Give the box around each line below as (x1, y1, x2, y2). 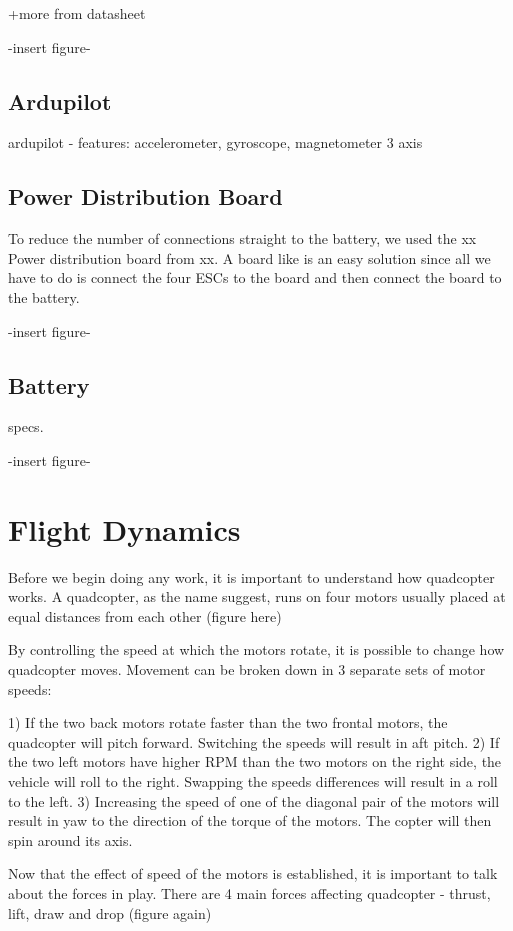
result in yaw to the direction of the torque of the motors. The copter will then (8, 810, 492, 831)
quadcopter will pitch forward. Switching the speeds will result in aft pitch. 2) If (8, 731, 500, 752)
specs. (8, 416, 44, 437)
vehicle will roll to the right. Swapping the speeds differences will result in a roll (8, 771, 498, 792)
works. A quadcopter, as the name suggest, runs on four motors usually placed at (8, 586, 506, 607)
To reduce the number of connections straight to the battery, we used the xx (8, 228, 477, 249)
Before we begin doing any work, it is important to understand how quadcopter (8, 566, 495, 587)
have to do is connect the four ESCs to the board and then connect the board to (8, 267, 502, 288)
